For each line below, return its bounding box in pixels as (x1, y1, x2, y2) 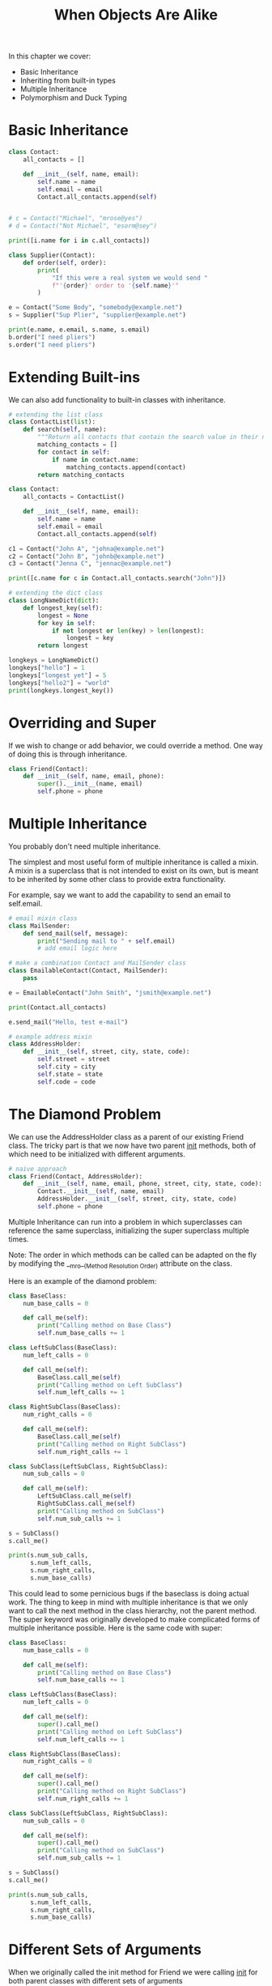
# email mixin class (8, 914, 79, 923)
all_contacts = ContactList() (23, 492, 125, 501)
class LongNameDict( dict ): (8, 597, 100, 605)
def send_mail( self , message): (23, 929, 129, 937)
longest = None (37, 612, 89, 620)
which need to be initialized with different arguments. (8, 1149, 186, 1159)
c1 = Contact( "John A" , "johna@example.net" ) (8, 544, 164, 552)
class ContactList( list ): (8, 418, 96, 426)
